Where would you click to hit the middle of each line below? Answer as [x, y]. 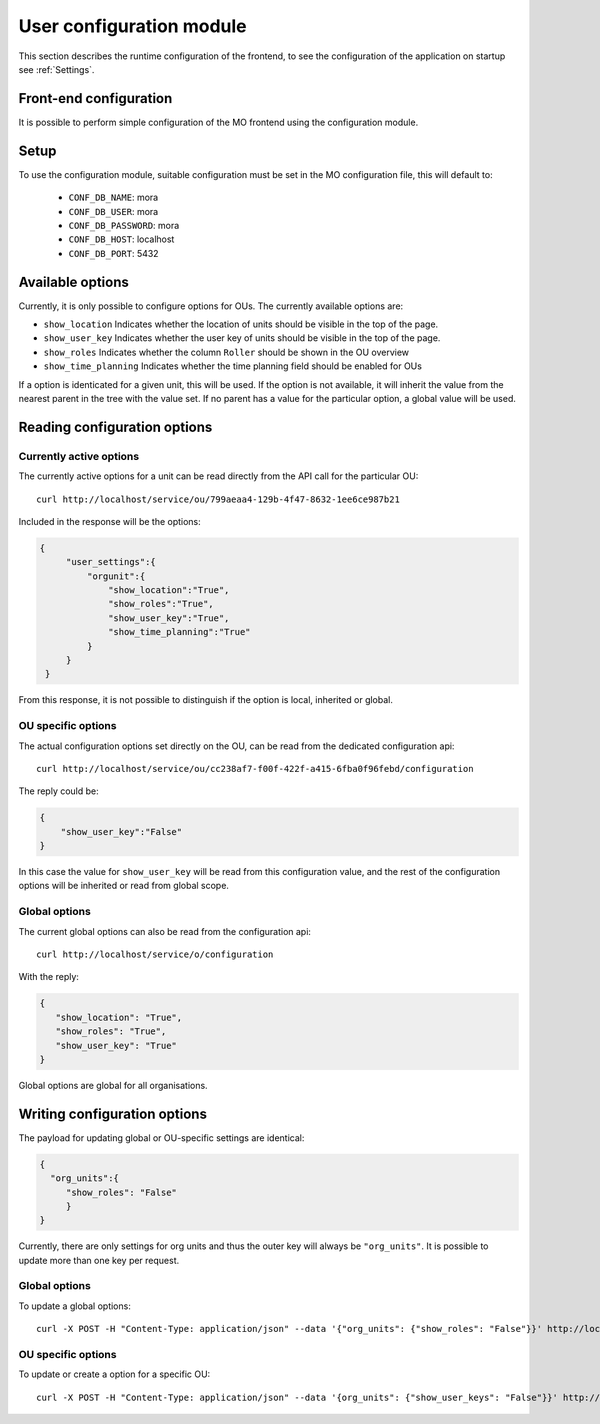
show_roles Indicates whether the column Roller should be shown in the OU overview [226, 352]
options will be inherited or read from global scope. [124, 886]
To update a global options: [75, 1306]
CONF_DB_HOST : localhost [121, 239]
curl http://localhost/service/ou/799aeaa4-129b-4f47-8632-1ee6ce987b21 [218, 499]
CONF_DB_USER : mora [113, 211]
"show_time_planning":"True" [179, 632]
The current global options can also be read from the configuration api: [165, 931]
